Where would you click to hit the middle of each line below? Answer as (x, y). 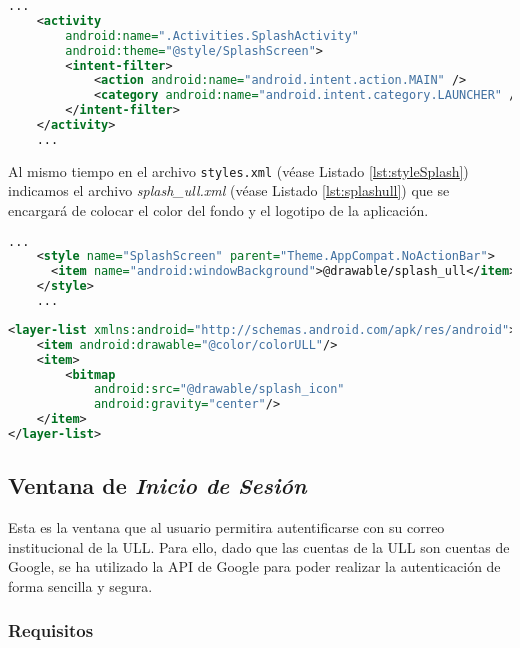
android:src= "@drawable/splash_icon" (219, 389)
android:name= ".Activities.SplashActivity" (212, 35)
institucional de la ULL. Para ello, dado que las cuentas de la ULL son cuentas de (259, 546)
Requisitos (51, 630)
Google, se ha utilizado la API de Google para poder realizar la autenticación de (254, 566)
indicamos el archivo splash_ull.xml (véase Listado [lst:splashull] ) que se (229, 190)
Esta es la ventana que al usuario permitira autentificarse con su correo (226, 527)
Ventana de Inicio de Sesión (157, 485)
